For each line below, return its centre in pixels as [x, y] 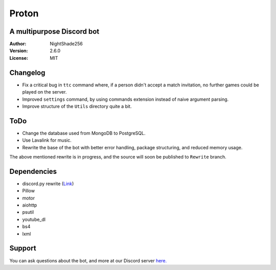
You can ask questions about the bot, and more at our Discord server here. [88, 260]
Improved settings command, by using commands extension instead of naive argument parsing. [125, 99]
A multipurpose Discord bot [54, 31]
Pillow [29, 191]
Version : [19, 51]
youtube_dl [34, 219]
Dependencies [33, 171]
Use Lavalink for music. [47, 140]
